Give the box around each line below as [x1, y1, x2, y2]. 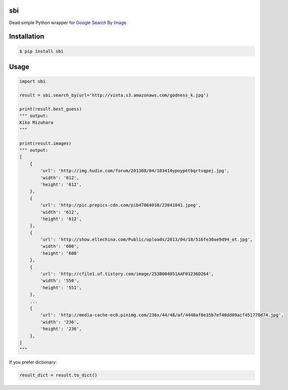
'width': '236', [40, 319, 80, 325]
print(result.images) [19, 140, 72, 146]
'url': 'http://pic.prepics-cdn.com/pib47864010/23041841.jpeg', [40, 202, 201, 208]
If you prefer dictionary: [9, 359, 57, 365]
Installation [9, 32, 44, 41]
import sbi [19, 79, 46, 84]
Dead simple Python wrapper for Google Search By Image [9, 20, 127, 26]
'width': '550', [40, 278, 80, 283]
